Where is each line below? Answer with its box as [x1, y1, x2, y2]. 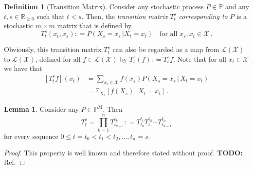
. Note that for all [173, 53, 226, 64]
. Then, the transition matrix [81, 11, 168, 21]
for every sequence [4, 131, 58, 141]
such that [36, 11, 65, 21]
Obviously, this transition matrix [4, 44, 102, 54]
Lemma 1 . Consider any [4, 104, 79, 114]
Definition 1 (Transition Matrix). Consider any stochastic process [4, 1, 204, 11]
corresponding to [179, 11, 228, 21]
